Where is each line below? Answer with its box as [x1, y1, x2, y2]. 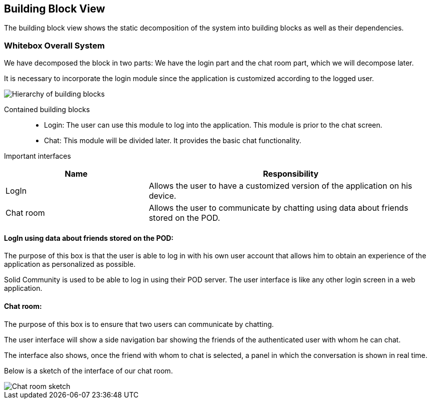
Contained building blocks [4, 105, 90, 114]
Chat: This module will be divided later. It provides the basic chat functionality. [44, 136, 301, 145]
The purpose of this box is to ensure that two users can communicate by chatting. [4, 319, 274, 328]
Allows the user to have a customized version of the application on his [148, 181, 412, 191]
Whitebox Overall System [4, 40, 105, 51]
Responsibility [262, 169, 318, 179]
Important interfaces [4, 152, 71, 161]
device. [148, 191, 176, 201]
